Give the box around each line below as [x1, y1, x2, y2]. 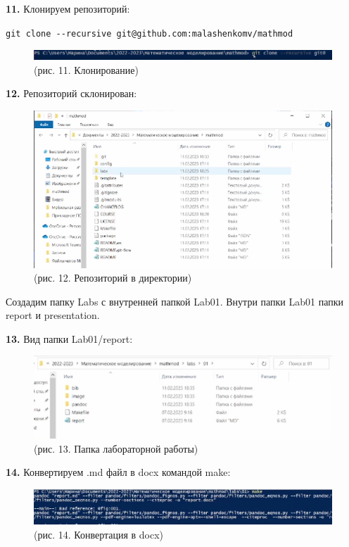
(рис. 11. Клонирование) [34, 62, 139, 77]
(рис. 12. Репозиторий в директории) [34, 270, 192, 285]
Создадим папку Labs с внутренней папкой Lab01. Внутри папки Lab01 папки [6, 294, 344, 308]
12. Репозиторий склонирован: [6, 86, 137, 101]
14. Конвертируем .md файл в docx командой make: [6, 465, 231, 479]
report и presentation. [6, 308, 100, 322]
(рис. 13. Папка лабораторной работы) [34, 441, 198, 455]
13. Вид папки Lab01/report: [6, 331, 133, 346]
